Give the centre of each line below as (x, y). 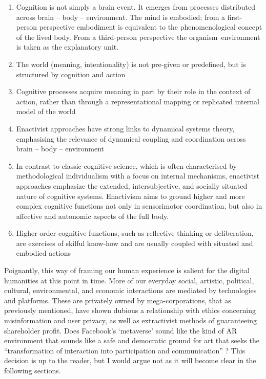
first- (235, 17)
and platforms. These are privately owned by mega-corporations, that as (118, 300)
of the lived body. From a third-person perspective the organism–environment (138, 37)
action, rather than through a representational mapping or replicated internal (138, 101)
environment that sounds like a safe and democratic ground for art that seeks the (132, 340)
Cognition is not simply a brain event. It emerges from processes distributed (136, 7)
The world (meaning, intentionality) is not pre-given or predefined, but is (131, 64)
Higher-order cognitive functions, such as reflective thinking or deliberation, (135, 233)
